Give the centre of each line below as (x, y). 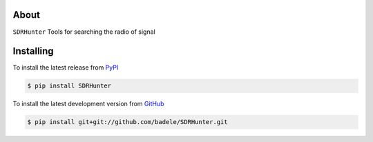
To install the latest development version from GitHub (88, 104)
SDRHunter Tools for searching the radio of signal (84, 32)
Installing (34, 51)
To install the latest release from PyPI (66, 68)
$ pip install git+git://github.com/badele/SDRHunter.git (127, 122)
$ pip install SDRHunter (69, 86)
